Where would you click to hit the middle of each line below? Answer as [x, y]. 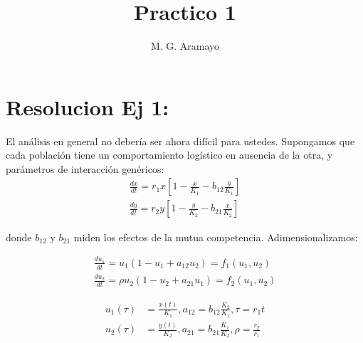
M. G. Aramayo [185, 46]
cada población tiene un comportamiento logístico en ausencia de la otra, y [169, 155]
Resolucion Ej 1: [88, 106]
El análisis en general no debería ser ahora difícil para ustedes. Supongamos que [180, 141]
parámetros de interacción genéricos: [85, 168]
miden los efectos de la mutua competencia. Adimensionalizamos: [216, 237]
